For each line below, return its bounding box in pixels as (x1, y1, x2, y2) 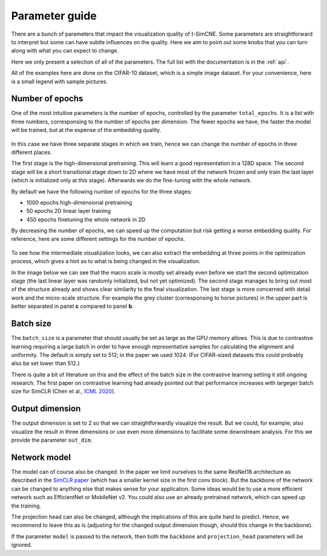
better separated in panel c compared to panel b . (11, 303, 134, 310)
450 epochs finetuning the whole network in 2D (26, 215, 145, 223)
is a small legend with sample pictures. (11, 77, 108, 85)
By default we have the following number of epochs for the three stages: (11, 188, 193, 195)
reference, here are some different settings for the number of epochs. (11, 235, 185, 243)
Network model (11, 452, 71, 462)
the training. (11, 502, 42, 509)
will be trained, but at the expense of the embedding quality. (11, 126, 162, 134)
